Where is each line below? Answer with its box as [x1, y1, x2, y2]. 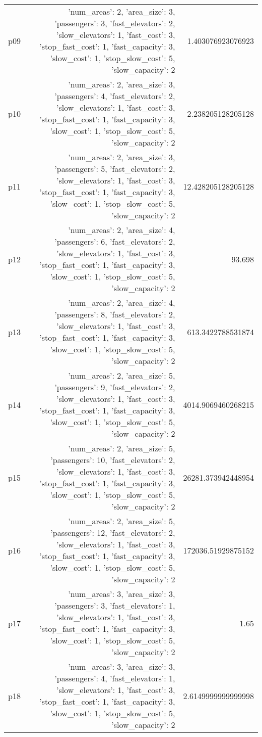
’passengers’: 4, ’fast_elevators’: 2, [54, 90, 175, 102]
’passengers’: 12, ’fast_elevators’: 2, [50, 527, 175, 538]
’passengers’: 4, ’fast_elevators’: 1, [54, 672, 175, 684]
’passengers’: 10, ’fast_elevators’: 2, [50, 454, 175, 466]
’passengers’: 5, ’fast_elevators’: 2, [54, 163, 175, 174]
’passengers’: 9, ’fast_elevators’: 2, [54, 381, 175, 393]
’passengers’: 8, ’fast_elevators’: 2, [54, 308, 175, 320]
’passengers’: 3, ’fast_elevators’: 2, [54, 17, 175, 29]
